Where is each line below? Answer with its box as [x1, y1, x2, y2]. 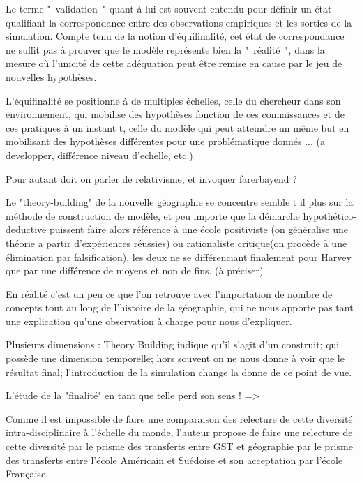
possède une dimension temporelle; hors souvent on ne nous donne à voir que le [6, 351, 345, 366]
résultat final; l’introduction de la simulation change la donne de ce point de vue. [6, 364, 352, 379]
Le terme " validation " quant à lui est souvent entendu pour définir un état [6, 1, 332, 15]
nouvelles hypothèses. [6, 69, 97, 84]
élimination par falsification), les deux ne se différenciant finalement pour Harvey [6, 249, 352, 264]
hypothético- [303, 208, 357, 223]
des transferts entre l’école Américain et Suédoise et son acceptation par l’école [6, 452, 343, 467]
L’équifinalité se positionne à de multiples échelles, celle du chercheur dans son [6, 93, 341, 107]
